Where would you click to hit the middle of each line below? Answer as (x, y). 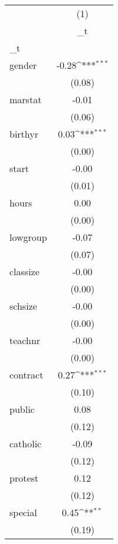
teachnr (25, 340)
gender (23, 65)
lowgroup (28, 237)
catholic (26, 443)
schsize (23, 306)
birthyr (24, 134)
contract (27, 375)
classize (24, 271)
